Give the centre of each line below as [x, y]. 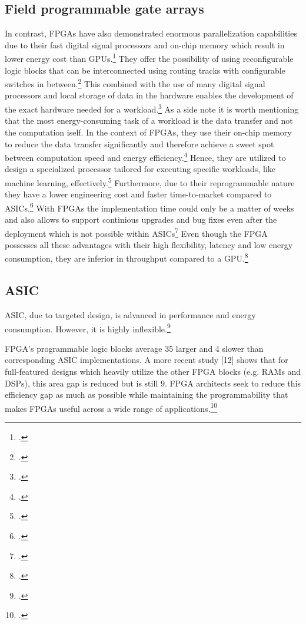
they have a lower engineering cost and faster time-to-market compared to [138, 194]
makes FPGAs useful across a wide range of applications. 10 [111, 407]
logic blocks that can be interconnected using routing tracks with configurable [145, 70]
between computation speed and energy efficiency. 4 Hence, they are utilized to [145, 156]
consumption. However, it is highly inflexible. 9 [88, 328]
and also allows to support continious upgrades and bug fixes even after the [141, 219]
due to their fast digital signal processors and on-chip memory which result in [145, 44]
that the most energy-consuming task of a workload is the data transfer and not [149, 120]
